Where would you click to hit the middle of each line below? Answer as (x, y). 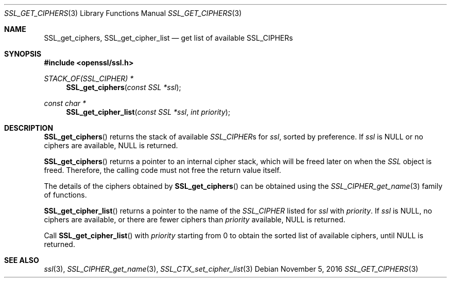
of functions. (65, 195)
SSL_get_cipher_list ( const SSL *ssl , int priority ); (148, 112)
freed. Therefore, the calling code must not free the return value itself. (162, 170)
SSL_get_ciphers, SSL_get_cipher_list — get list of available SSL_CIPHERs (168, 38)
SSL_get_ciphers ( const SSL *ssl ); (124, 87)
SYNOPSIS (23, 54)
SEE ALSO (22, 260)
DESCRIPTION (29, 128)
